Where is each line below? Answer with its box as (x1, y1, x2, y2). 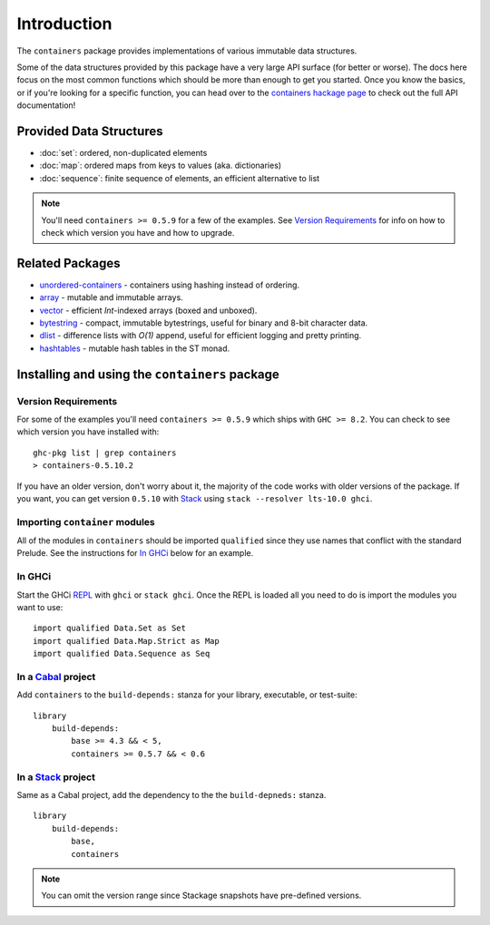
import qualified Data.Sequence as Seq (33, 648, 211, 659)
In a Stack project (16, 771, 95, 784)
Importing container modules (16, 515, 156, 528)
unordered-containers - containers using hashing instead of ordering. (39, 279, 299, 290)
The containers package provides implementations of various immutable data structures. (16, 45, 358, 56)
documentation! (16, 100, 76, 111)
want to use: (16, 602, 64, 612)
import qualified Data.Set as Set (33, 623, 186, 634)
